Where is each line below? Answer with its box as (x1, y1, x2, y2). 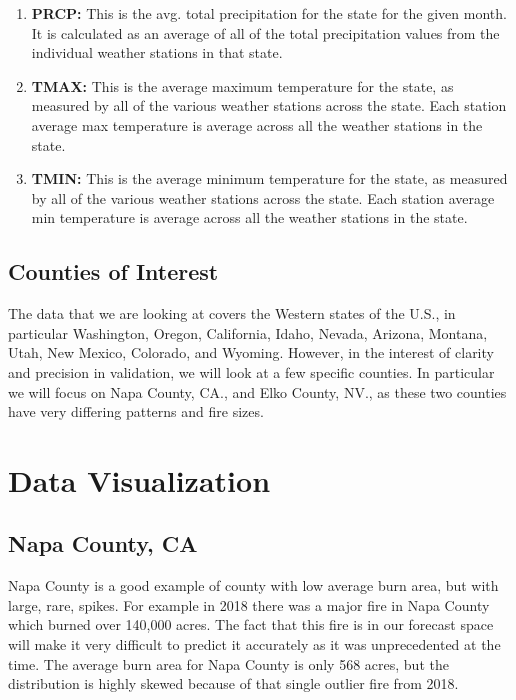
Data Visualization (8, 459, 271, 500)
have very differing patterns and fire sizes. (8, 401, 264, 422)
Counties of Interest (8, 256, 219, 287)
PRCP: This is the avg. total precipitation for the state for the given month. (31, 3, 507, 23)
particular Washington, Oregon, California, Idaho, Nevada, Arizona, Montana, (8, 322, 488, 343)
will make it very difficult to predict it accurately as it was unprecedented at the (8, 634, 501, 655)
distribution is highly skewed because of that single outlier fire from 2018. (8, 673, 459, 694)
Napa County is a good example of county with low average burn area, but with (8, 575, 499, 596)
